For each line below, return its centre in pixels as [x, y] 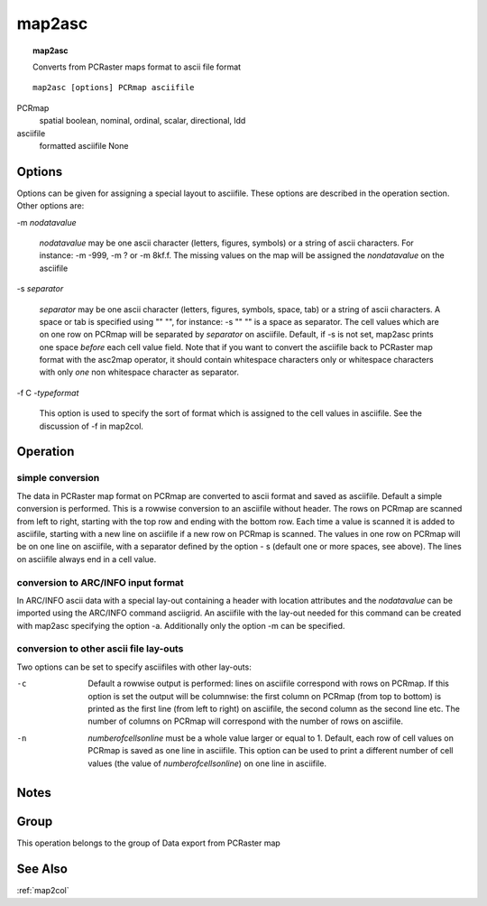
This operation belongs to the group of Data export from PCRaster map [149, 843]
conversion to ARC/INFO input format [100, 582]
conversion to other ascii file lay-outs [100, 649]
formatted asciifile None [84, 145]
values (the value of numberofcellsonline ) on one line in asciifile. [207, 763]
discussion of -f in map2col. [92, 426]
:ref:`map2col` [43, 891]
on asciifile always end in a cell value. [87, 559]
